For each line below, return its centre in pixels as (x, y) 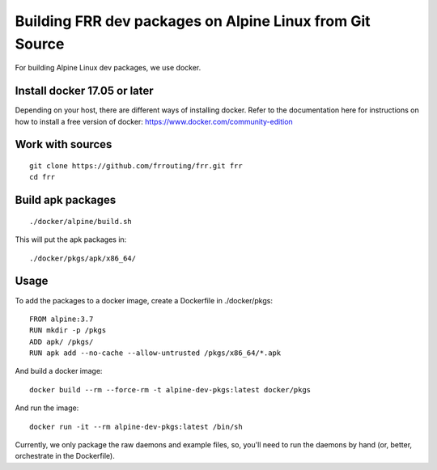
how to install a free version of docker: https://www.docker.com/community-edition (154, 121)
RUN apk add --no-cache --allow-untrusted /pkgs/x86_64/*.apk (155, 353)
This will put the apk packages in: (71, 239)
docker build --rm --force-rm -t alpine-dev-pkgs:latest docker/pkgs (170, 390)
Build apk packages (66, 200)
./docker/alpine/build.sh (81, 221)
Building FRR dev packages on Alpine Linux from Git (193, 21)
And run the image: (47, 408)
